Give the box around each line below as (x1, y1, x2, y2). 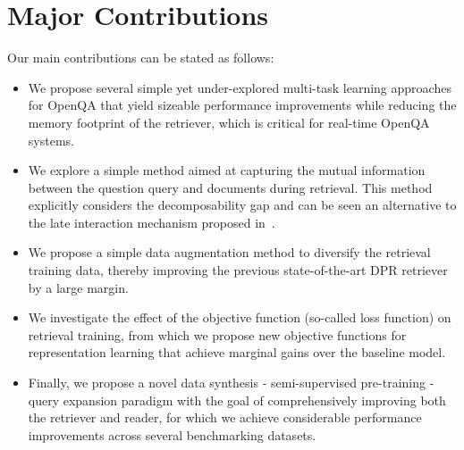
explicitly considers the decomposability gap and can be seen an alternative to (28, 196, 457, 214)
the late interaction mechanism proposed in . (28, 212, 275, 231)
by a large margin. (28, 278, 129, 296)
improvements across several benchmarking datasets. (28, 425, 316, 444)
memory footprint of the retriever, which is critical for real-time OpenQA (28, 112, 430, 131)
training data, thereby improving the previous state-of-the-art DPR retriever (28, 261, 448, 279)
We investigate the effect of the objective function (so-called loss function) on (28, 308, 451, 327)
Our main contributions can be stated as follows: (7, 48, 274, 67)
